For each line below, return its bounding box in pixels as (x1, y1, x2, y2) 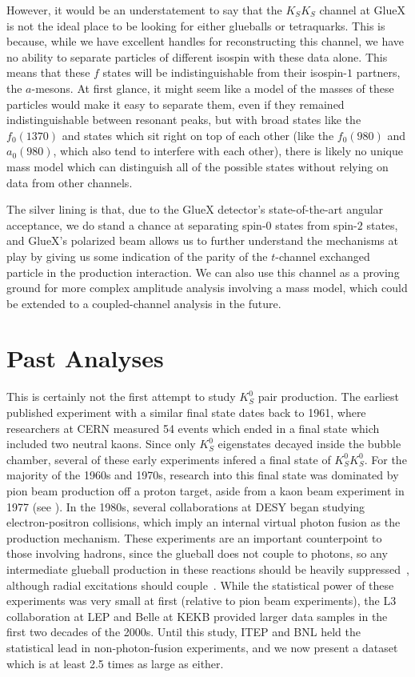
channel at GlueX (319, 2, 405, 18)
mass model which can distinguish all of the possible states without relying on (6, 158, 389, 174)
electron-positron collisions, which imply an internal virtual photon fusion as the (6, 514, 401, 531)
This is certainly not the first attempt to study (6, 388, 236, 405)
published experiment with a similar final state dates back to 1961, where (6, 404, 366, 420)
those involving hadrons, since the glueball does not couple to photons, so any (6, 545, 388, 562)
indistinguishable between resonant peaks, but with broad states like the (6, 111, 361, 128)
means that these (6, 64, 90, 81)
